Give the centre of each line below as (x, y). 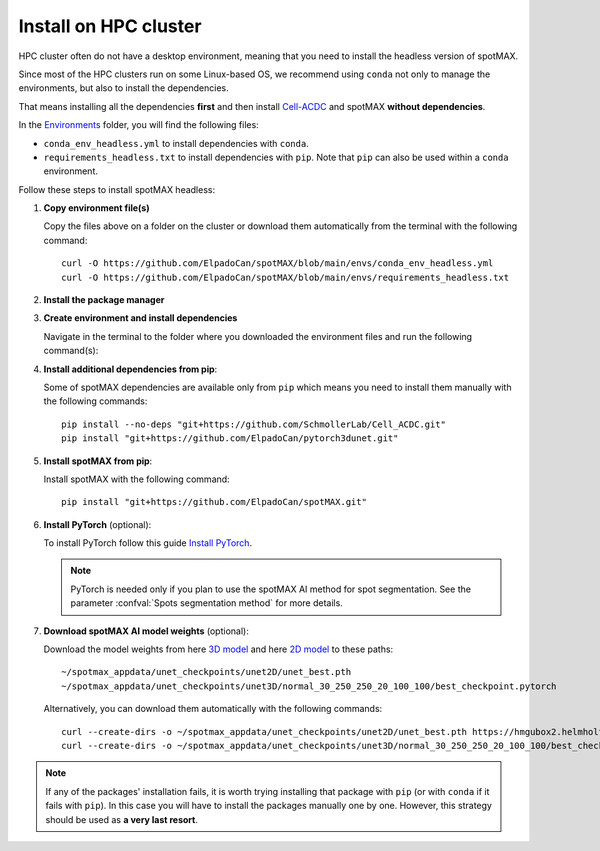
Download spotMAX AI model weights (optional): (146, 631)
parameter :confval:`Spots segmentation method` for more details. (207, 603)
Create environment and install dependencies (140, 318)
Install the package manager (104, 300)
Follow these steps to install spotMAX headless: (116, 189)
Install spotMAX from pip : (98, 461)
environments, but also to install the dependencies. (123, 88)
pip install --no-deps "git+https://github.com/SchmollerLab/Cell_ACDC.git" (254, 424)
